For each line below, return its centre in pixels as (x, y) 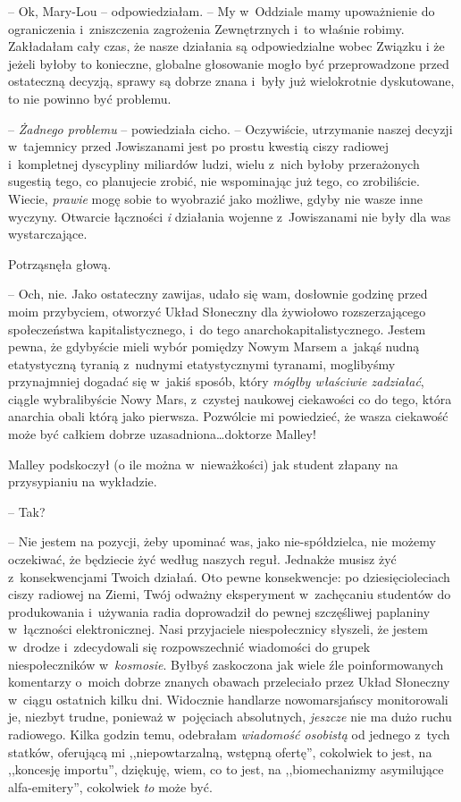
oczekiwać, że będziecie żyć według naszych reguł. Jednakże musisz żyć (202, 559)
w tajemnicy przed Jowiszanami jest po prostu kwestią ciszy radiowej (199, 146)
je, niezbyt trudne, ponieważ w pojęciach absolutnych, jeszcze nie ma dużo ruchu (230, 717)
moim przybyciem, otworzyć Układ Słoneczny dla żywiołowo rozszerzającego (217, 311)
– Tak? (27, 511)
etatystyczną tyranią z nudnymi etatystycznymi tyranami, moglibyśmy (202, 363)
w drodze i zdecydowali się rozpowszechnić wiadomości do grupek (189, 646)
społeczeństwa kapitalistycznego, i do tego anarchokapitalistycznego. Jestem (217, 329)
